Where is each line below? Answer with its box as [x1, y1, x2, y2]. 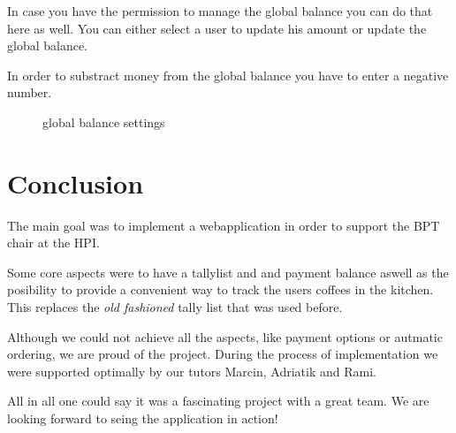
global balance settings [42, 112, 165, 131]
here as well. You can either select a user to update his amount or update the [7, 19, 427, 37]
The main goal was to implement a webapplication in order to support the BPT [7, 216, 440, 234]
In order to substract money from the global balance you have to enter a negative [7, 65, 449, 84]
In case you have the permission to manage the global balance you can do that [7, 2, 433, 19]
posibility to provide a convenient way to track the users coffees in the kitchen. [7, 280, 434, 299]
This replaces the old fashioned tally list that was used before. [7, 298, 343, 316]
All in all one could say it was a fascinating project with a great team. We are [7, 391, 429, 410]
